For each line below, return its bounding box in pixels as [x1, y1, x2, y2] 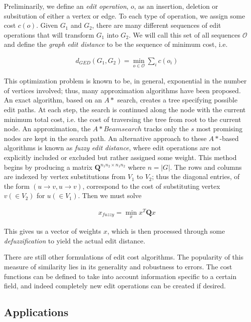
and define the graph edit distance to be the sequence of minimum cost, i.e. [4, 39, 228, 49]
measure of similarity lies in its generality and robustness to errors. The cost [4, 262, 232, 272]
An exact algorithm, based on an [4, 95, 102, 105]
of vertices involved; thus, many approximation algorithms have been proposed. [4, 85, 241, 95]
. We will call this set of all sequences [128, 29, 240, 40]
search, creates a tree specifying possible [117, 95, 238, 105]
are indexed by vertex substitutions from [4, 171, 125, 181]
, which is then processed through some [107, 226, 225, 236]
